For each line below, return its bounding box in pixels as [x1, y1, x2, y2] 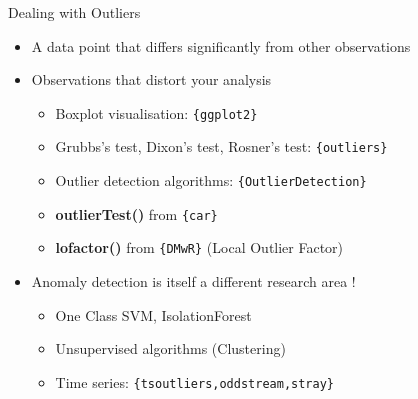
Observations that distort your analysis [31, 69, 272, 90]
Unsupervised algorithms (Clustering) [55, 338, 286, 359]
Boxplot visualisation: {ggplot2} [55, 102, 258, 123]
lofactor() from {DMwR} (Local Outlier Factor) [55, 237, 344, 258]
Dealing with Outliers [8, 2, 141, 22]
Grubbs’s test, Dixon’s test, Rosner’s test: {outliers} [55, 136, 388, 157]
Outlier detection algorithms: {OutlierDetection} [55, 170, 367, 191]
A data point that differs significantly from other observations [31, 35, 411, 56]
